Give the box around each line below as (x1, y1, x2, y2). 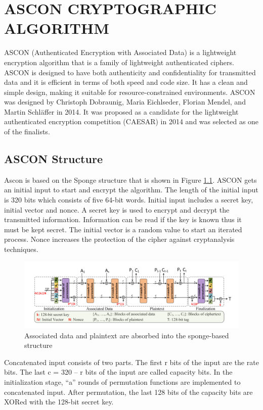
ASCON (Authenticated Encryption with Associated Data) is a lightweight (4, 47, 237, 58)
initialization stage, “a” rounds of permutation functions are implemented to (4, 377, 241, 387)
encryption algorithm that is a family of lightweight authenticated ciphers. (4, 57, 234, 67)
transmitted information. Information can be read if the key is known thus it (4, 214, 242, 225)
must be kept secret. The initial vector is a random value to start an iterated (4, 224, 242, 234)
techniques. (4, 244, 38, 254)
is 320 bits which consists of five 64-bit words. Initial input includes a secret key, (4, 194, 253, 205)
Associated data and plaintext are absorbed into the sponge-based (24, 330, 229, 340)
